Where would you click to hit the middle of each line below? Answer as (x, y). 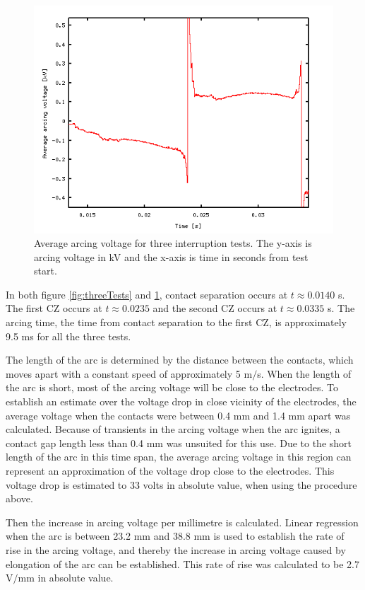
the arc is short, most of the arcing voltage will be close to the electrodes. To (172, 387)
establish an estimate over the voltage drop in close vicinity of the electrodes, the (181, 401)
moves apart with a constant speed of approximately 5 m (129, 373)
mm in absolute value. (66, 578)
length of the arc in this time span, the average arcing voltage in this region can (179, 457)
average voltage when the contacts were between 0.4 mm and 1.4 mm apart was (178, 415)
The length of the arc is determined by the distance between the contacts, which (180, 360)
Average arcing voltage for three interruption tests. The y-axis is (173, 243)
